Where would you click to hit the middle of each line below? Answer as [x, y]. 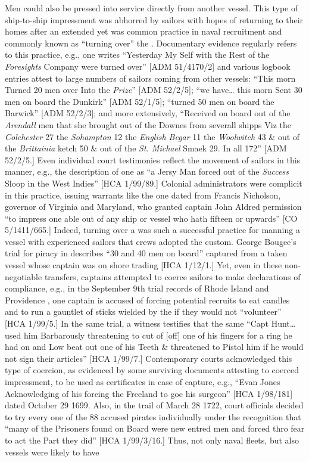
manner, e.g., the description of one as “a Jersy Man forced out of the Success [147, 171]
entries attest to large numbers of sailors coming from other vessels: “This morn [150, 78]
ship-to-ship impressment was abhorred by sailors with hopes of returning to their [154, 19]
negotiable [24, 276]
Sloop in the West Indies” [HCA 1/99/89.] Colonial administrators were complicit [154, 183]
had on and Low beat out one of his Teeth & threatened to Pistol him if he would [154, 347]
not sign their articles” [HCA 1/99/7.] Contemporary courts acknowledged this [149, 358]
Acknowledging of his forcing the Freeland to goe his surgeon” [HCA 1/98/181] [149, 393]
